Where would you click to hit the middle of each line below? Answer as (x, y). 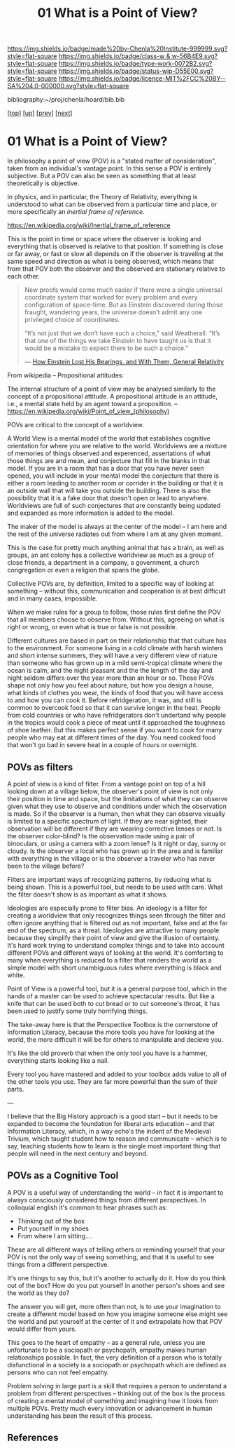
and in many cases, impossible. (52, 598)
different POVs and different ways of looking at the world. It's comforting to (115, 953)
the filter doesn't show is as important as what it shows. (87, 894)
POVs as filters (40, 767)
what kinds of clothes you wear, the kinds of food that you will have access (115, 693)
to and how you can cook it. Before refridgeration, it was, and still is (104, 700)
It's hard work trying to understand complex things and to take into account (116, 945)
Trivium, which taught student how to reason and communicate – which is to (117, 1139)
